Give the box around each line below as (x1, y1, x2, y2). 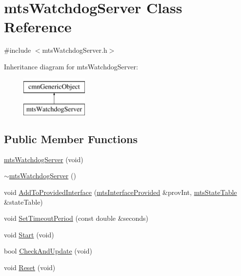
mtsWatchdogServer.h (42, 45, 107, 55)
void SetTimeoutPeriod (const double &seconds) (4, 213, 149, 223)
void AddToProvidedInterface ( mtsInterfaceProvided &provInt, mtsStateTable (4, 187, 237, 197)
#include (4, 45, 31, 55)
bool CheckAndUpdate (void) (4, 246, 92, 256)
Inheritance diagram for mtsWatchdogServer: (4, 61, 138, 71)
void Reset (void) (4, 262, 56, 273)
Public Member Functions (4, 131, 138, 147)
